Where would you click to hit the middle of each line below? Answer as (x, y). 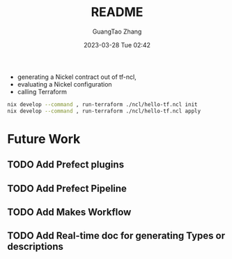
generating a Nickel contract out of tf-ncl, (77, 77)
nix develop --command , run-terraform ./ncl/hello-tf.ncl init (102, 104)
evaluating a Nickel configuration (65, 84)
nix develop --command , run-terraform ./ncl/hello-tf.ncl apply (104, 111)
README (117, 12)
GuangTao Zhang (117, 31)
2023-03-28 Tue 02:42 (117, 45)
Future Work (44, 139)
